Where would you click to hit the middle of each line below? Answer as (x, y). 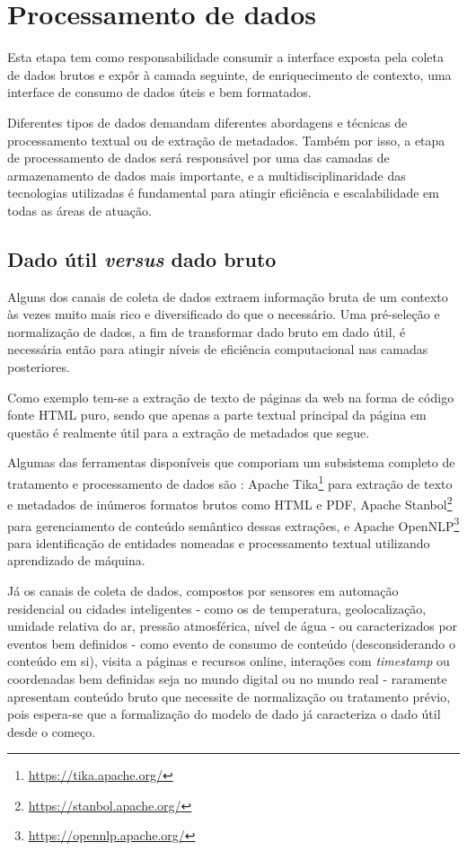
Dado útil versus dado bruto (142, 258)
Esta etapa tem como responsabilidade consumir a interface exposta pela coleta (225, 57)
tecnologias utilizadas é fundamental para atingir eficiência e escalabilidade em (223, 193)
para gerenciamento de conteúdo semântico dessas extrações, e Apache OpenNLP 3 (233, 524)
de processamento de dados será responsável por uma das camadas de (198, 158)
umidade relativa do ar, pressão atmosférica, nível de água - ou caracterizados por (233, 626)
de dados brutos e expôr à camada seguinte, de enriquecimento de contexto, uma (229, 74)
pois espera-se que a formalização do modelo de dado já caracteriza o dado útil (224, 714)
